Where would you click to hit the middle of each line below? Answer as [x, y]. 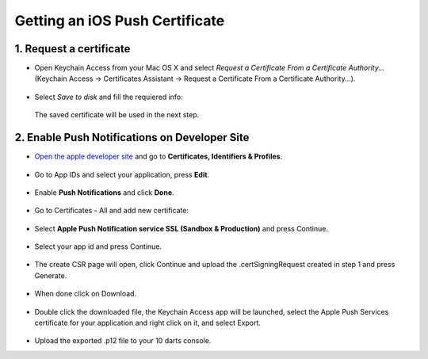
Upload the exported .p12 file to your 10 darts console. [123, 341]
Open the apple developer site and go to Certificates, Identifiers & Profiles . [159, 157]
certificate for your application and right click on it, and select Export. [148, 323]
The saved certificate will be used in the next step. [117, 115]
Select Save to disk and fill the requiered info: [109, 97]
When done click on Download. [86, 294]
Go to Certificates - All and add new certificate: [112, 211]
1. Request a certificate [73, 49]
